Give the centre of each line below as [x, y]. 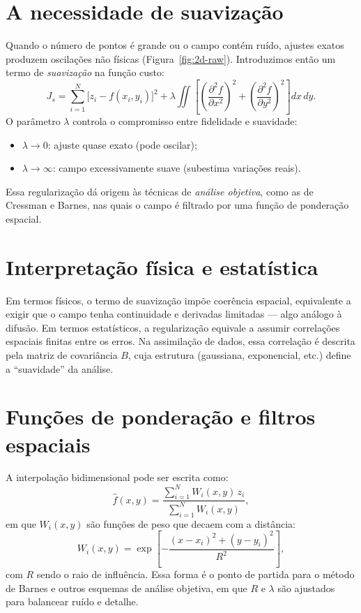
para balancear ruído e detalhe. [72, 601]
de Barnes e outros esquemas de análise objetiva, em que [126, 588]
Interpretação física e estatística [162, 266]
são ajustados [306, 588]
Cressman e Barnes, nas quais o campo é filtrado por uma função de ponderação [177, 205]
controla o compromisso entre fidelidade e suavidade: [185, 120]
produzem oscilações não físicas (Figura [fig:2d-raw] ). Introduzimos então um [171, 58]
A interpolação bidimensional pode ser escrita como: [117, 477]
